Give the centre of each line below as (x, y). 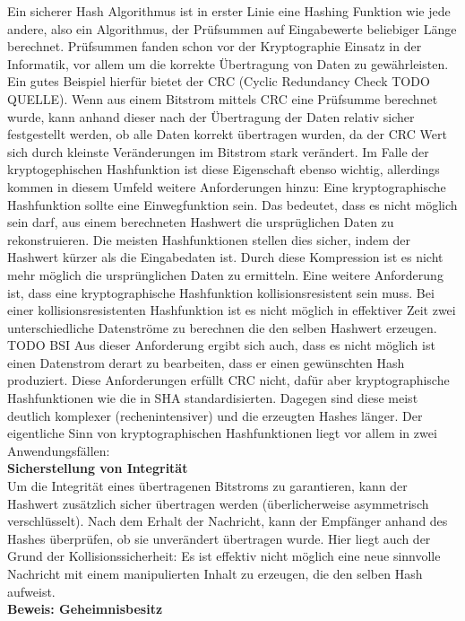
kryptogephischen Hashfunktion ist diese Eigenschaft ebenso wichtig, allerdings (224, 169)
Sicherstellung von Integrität (98, 468)
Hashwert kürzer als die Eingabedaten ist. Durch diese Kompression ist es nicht (225, 257)
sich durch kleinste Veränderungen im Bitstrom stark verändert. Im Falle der (218, 151)
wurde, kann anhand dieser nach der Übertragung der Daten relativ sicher (211, 116)
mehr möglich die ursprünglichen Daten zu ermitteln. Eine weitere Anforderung (225, 274)
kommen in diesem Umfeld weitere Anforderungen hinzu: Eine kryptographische (227, 186)
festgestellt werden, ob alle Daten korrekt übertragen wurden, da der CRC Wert (227, 134)
